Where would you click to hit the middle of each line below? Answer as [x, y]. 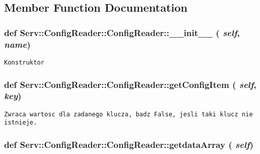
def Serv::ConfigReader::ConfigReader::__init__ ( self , [122, 32]
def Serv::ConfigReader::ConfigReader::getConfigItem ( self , [130, 84]
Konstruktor [24, 62]
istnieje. [21, 123]
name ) [17, 44]
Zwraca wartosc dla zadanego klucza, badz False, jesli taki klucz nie [128, 114]
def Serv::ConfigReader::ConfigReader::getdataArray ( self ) [129, 144]
